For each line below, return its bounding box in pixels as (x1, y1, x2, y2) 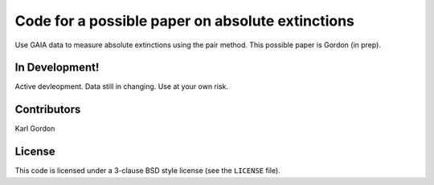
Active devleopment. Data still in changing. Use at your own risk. (14, 82, 229, 91)
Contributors (14, 103, 81, 116)
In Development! (14, 61, 100, 74)
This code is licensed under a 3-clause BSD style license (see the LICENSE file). (14, 166, 280, 175)
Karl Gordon (14, 124, 55, 134)
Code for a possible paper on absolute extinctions (14, 12, 355, 30)
